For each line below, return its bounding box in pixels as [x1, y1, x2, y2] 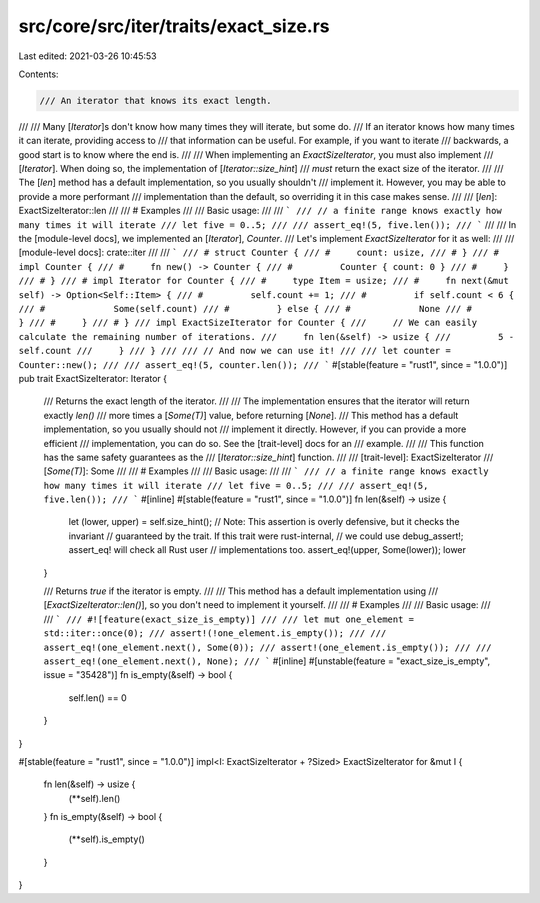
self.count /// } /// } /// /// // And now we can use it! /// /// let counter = [18, 345, 452, 357]
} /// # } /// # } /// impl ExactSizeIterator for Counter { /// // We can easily [18, 317, 478, 329]
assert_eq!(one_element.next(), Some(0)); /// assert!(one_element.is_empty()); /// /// [43, 641, 492, 653]
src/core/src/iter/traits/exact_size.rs [18, 15, 330, 37]
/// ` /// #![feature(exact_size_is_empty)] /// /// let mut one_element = [43, 613, 415, 625]
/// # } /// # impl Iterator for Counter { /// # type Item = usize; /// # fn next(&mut [18, 275, 509, 287]
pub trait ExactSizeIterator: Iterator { [18, 372, 168, 384]
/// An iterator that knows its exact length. [39, 95, 272, 106]
